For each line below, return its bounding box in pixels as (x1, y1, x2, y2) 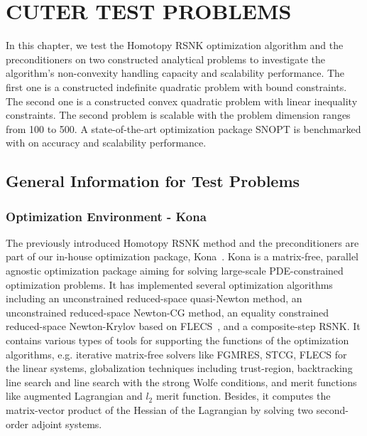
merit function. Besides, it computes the (155, 388, 331, 403)
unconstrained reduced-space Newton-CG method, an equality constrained (6, 304, 329, 319)
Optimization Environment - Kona (6, 207, 207, 225)
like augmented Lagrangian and (6, 388, 143, 403)
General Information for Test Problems (6, 170, 300, 192)
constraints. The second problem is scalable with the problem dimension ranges (6, 107, 351, 122)
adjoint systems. (31, 416, 102, 431)
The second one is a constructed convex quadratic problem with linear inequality (6, 93, 358, 108)
